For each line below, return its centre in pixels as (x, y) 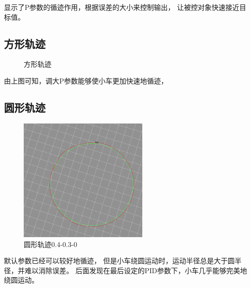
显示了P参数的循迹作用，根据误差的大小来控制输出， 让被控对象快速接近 (122, 7)
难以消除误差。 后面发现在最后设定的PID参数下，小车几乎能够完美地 (136, 270)
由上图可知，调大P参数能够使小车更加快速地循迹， (86, 80)
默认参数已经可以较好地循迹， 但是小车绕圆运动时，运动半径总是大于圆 (119, 261)
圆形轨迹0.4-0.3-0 (51, 244)
